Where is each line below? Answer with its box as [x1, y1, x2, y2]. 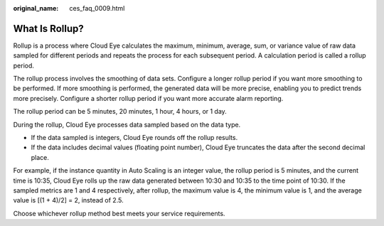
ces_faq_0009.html [69, 4, 125, 12]
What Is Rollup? [13, 22, 85, 35]
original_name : [13, 4, 59, 12]
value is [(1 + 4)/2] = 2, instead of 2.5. [13, 196, 124, 205]
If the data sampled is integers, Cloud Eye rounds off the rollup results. [31, 134, 238, 142]
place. [31, 153, 50, 161]
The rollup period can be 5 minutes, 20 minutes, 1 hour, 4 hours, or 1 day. [13, 107, 227, 116]
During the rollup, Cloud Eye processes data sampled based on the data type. [13, 120, 241, 129]
